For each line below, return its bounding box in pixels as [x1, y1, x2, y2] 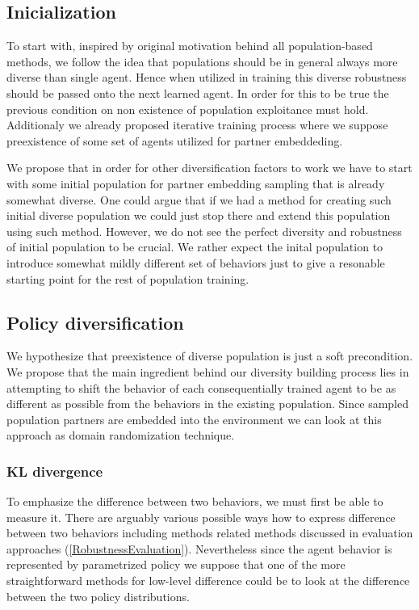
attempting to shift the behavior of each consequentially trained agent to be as [6, 379, 396, 396]
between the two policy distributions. [6, 587, 190, 604]
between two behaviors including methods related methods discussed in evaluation [6, 524, 413, 541]
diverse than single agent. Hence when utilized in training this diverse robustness [6, 69, 407, 86]
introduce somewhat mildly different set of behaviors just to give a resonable [6, 254, 385, 271]
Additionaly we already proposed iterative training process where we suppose [6, 116, 388, 133]
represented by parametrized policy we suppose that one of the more [6, 556, 346, 573]
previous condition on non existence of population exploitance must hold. [6, 100, 369, 117]
